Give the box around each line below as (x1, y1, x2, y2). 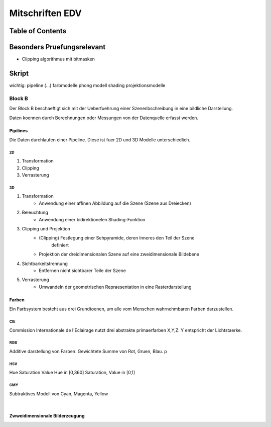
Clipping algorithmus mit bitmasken (22, 56, 95, 62)
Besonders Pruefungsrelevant (9, 43, 106, 51)
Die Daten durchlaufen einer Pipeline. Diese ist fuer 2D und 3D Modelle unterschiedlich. (9, 136, 191, 143)
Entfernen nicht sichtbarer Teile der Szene (39, 267, 126, 274)
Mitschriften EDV (9, 8, 82, 19)
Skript (9, 69, 29, 77)
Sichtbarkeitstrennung (22, 261, 68, 267)
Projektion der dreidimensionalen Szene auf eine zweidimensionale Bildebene (39, 251, 200, 258)
